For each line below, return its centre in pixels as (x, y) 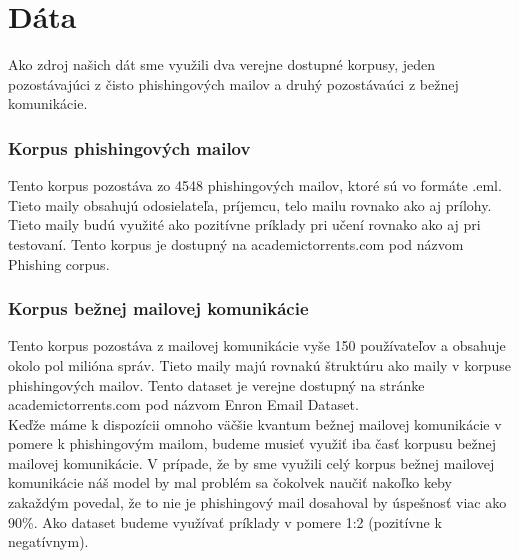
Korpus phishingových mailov (129, 147)
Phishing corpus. (59, 263)
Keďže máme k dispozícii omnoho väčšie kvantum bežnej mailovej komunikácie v (255, 423)
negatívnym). (48, 541)
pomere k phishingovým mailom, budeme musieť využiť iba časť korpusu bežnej (252, 443)
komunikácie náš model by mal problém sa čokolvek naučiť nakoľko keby (230, 482)
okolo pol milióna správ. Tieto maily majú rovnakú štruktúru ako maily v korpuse (259, 364)
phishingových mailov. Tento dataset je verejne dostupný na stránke (216, 384)
